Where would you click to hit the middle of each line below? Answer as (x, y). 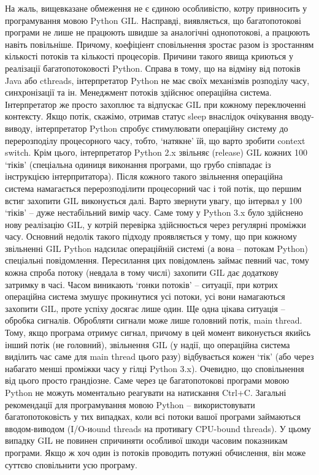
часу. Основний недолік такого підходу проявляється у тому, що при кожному (151, 236)
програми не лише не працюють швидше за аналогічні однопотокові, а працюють (158, 32)
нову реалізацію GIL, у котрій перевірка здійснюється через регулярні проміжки (156, 224)
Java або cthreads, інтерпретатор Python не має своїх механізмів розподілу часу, (157, 80)
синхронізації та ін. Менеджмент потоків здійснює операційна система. (138, 92)
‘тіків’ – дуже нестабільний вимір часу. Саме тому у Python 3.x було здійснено (154, 212)
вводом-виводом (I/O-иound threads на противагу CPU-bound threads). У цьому (158, 428)
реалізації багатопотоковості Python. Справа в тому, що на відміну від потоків (153, 68)
